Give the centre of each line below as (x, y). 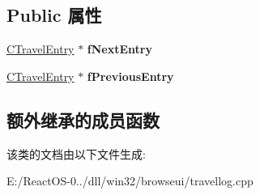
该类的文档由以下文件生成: (76, 153)
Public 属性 (54, 15)
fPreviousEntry (130, 76)
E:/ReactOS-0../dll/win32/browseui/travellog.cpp (130, 181)
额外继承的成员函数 (83, 119)
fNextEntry (119, 49)
